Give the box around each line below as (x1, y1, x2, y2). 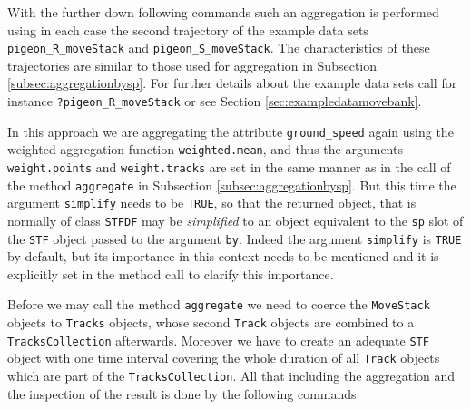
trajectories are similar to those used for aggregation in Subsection (7, 55, 378, 74)
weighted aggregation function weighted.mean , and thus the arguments (7, 140, 403, 159)
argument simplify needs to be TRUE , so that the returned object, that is (7, 193, 417, 212)
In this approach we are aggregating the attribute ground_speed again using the (7, 122, 454, 141)
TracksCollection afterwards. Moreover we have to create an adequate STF (7, 330, 429, 349)
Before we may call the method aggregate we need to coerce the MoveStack (7, 295, 430, 314)
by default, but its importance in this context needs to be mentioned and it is (7, 247, 439, 266)
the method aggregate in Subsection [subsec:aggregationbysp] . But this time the (7, 175, 456, 194)
